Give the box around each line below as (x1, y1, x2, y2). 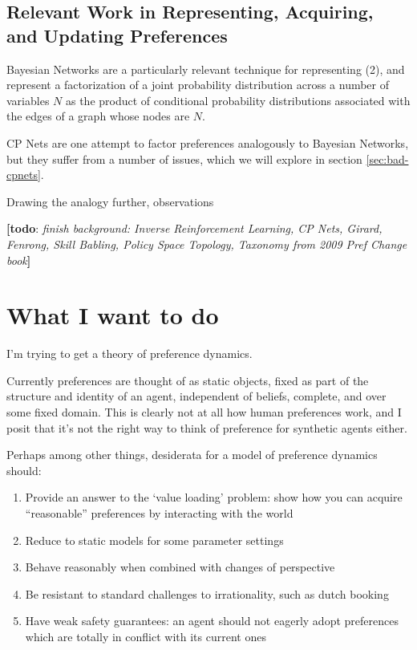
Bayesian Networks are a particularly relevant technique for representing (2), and (6, 60, 405, 77)
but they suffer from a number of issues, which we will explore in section (6, 150, 362, 167)
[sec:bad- (366, 150, 409, 167)
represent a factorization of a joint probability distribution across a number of (6, 76, 390, 93)
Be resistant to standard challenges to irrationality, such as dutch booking (25, 585, 389, 602)
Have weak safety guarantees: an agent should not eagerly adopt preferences (25, 612, 399, 629)
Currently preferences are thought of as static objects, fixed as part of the (6, 372, 369, 388)
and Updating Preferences (6, 22, 228, 47)
